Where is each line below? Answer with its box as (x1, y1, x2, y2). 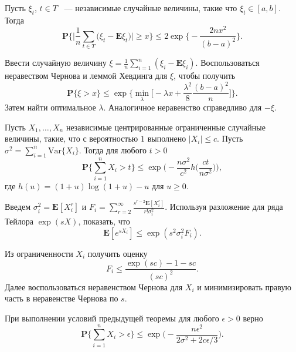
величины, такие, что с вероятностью (5, 132, 138, 145)
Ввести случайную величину (5, 56, 107, 69)
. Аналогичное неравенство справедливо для (103, 101, 262, 113)
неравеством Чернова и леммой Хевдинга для (5, 69, 168, 82)
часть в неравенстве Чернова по (5, 292, 118, 304)
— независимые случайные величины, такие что (64, 2, 237, 14)
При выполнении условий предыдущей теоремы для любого (5, 312, 219, 324)
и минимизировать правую (197, 280, 291, 293)
